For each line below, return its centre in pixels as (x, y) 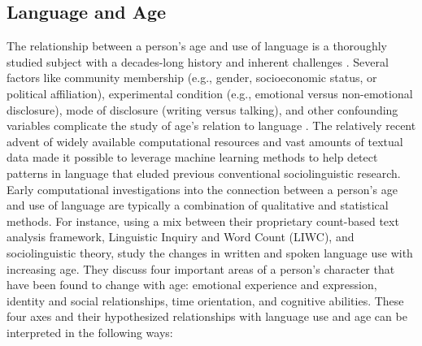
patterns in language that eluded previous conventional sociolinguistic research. (204, 173)
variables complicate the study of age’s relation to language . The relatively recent (211, 125)
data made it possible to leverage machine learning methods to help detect (192, 157)
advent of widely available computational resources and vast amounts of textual (205, 141)
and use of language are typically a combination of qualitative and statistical (198, 205)
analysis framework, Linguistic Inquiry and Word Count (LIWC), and (181, 237)
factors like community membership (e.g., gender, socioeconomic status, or (192, 78)
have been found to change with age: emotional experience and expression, (192, 285)
